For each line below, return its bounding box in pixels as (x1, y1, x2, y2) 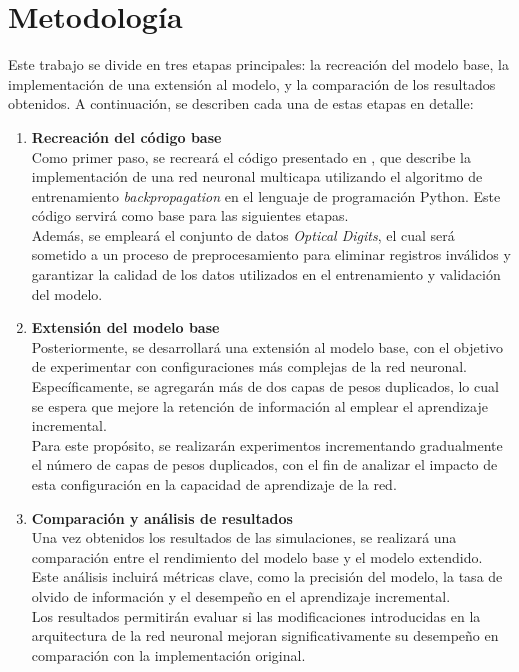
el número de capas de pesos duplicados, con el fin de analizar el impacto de (31, 454, 498, 475)
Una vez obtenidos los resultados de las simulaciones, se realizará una (31, 527, 457, 548)
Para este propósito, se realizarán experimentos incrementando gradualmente (31, 434, 503, 455)
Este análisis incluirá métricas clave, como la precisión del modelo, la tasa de (31, 566, 503, 587)
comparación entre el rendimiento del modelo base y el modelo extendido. (31, 546, 483, 567)
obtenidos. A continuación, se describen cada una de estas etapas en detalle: (8, 93, 474, 114)
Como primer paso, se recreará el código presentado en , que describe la (31, 146, 471, 167)
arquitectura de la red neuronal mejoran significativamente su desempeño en (31, 625, 499, 646)
